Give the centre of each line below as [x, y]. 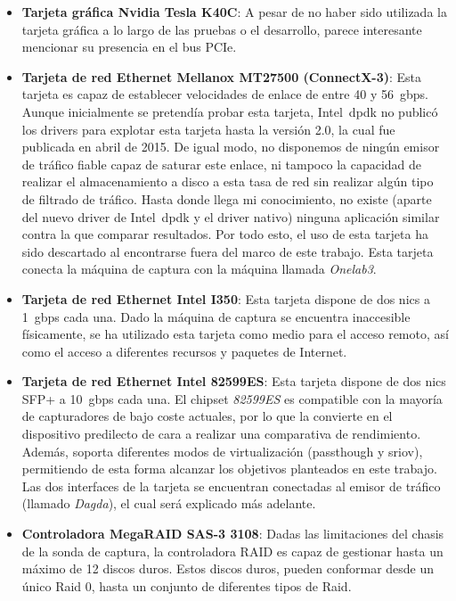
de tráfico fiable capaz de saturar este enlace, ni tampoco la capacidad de [222, 164]
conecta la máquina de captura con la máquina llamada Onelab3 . [199, 269]
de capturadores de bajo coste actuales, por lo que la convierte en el [207, 416]
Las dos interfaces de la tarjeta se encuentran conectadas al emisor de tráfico [231, 486]
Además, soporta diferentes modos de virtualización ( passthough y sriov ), [222, 451]
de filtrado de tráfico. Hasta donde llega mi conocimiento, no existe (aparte [227, 198]
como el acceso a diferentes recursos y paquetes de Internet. [184, 351]
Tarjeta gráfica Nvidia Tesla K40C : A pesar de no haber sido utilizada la [234, 12]
